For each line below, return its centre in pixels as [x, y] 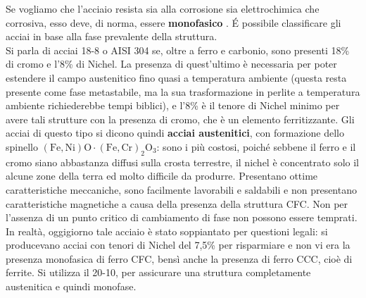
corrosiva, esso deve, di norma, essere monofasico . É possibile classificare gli [173, 22]
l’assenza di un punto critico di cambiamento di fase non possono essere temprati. [182, 217]
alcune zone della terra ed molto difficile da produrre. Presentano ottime [162, 176]
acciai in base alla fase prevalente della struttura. [112, 36]
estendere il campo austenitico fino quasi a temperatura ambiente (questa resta [176, 77]
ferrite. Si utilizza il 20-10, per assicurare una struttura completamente [158, 272]
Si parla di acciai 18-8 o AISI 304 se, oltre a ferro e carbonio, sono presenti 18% [178, 50]
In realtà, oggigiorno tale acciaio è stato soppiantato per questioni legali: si [167, 231]
